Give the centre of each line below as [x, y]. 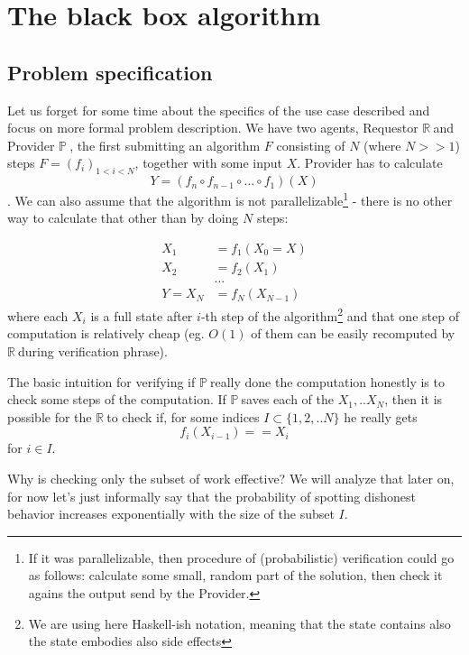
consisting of [311, 145]
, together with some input [209, 163]
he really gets [381, 416]
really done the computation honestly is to [327, 381]
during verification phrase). [93, 351]
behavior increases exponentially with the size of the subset [171, 514]
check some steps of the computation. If [117, 399]
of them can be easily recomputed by [353, 333]
